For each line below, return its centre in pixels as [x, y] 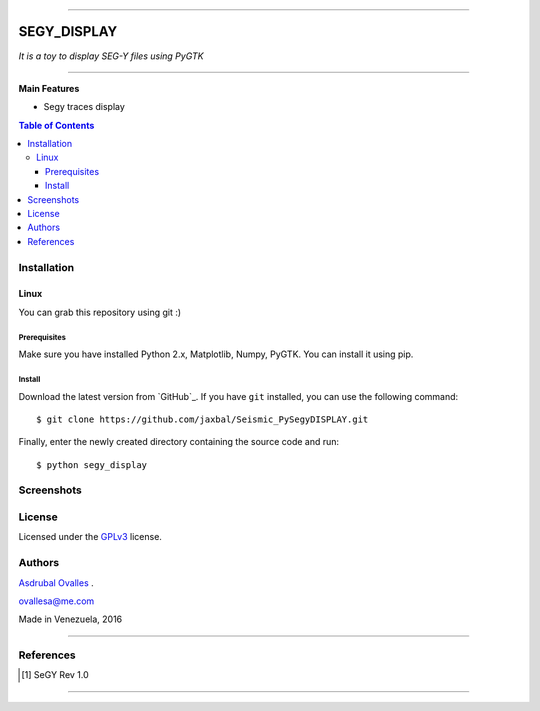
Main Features [49, 88]
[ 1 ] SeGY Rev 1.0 [55, 675]
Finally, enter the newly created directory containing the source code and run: [179, 442]
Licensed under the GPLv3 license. [90, 537]
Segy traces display [84, 107]
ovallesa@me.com [56, 601]
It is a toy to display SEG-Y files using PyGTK [111, 56]
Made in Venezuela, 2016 [70, 619]
